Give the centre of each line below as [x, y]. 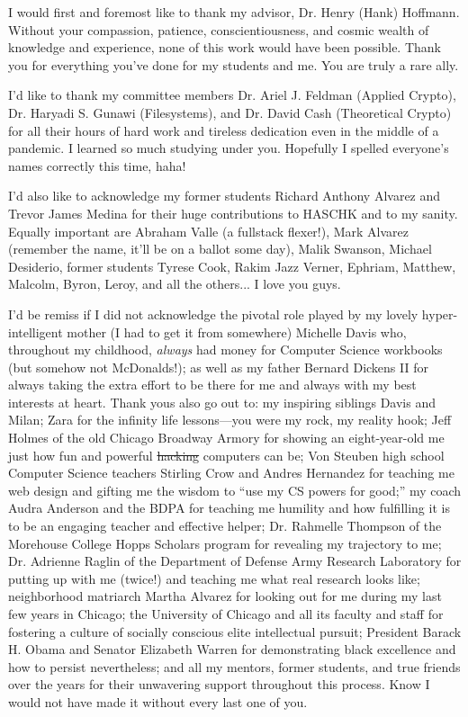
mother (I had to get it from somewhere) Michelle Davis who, [237, 332]
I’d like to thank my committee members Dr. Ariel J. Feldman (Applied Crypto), [232, 95]
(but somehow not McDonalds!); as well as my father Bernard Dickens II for [218, 367]
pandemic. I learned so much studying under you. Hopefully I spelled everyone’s [229, 148]
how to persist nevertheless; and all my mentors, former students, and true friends [234, 666]
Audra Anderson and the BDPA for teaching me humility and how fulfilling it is [229, 508]
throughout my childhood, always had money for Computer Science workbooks [225, 350]
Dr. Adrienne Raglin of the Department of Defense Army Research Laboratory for [235, 561]
